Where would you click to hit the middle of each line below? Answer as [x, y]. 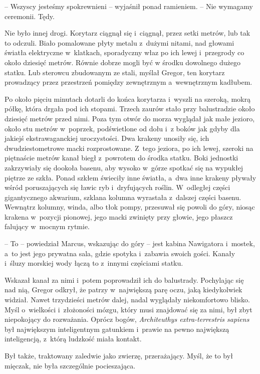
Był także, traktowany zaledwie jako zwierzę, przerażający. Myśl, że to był [119, 355]
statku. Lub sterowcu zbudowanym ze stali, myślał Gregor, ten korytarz [115, 72]
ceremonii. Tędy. [30, 16]
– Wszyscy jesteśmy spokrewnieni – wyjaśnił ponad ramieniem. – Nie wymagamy [129, 6]
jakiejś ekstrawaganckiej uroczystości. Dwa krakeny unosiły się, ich [107, 138]
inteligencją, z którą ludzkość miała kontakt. [73, 339]
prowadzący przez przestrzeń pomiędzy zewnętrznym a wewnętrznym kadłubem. [128, 82]
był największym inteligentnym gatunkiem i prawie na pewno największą [117, 329]
